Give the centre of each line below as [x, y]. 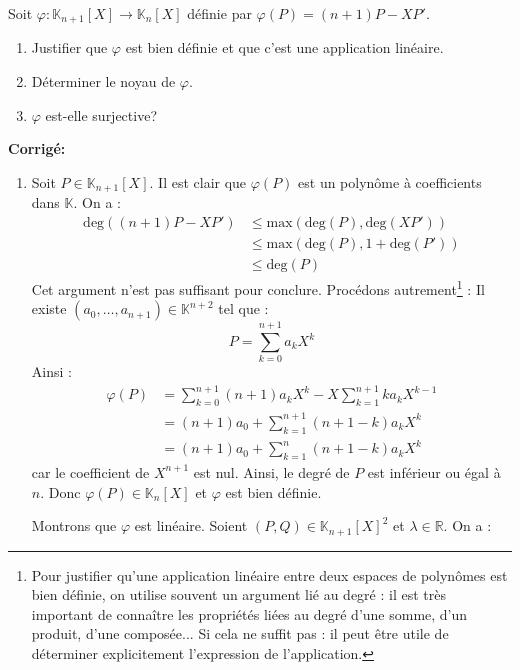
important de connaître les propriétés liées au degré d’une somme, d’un [249, 613]
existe [49, 308]
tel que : [243, 308]
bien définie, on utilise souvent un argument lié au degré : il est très [238, 594]
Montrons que [74, 525]
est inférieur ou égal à [434, 471]
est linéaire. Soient [191, 525]
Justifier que [69, 47]
